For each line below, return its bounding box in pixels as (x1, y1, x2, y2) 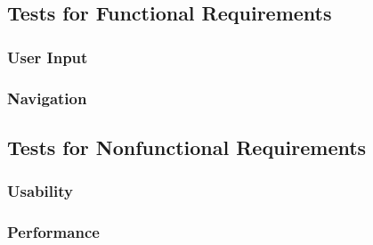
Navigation (7, 86, 87, 109)
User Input (7, 45, 88, 68)
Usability (7, 180, 73, 202)
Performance (7, 221, 100, 243)
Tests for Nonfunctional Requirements (7, 133, 367, 160)
